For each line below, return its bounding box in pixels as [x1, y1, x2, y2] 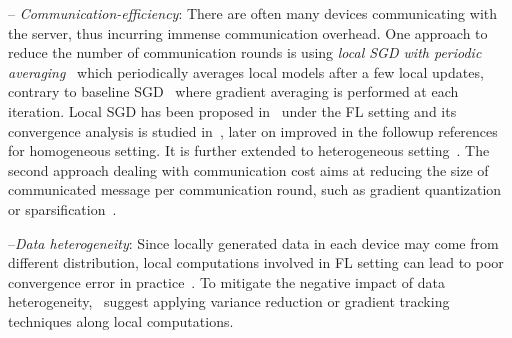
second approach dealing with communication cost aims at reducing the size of [8, 159, 489, 180]
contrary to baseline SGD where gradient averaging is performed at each [8, 81, 459, 102]
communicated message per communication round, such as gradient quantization [8, 179, 502, 200]
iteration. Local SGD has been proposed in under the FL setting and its [8, 100, 457, 121]
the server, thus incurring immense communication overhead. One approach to [8, 22, 488, 43]
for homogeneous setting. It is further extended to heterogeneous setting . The [8, 140, 490, 161]
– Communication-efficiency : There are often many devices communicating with [8, 3, 498, 23]
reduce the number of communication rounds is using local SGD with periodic [8, 42, 482, 63]
